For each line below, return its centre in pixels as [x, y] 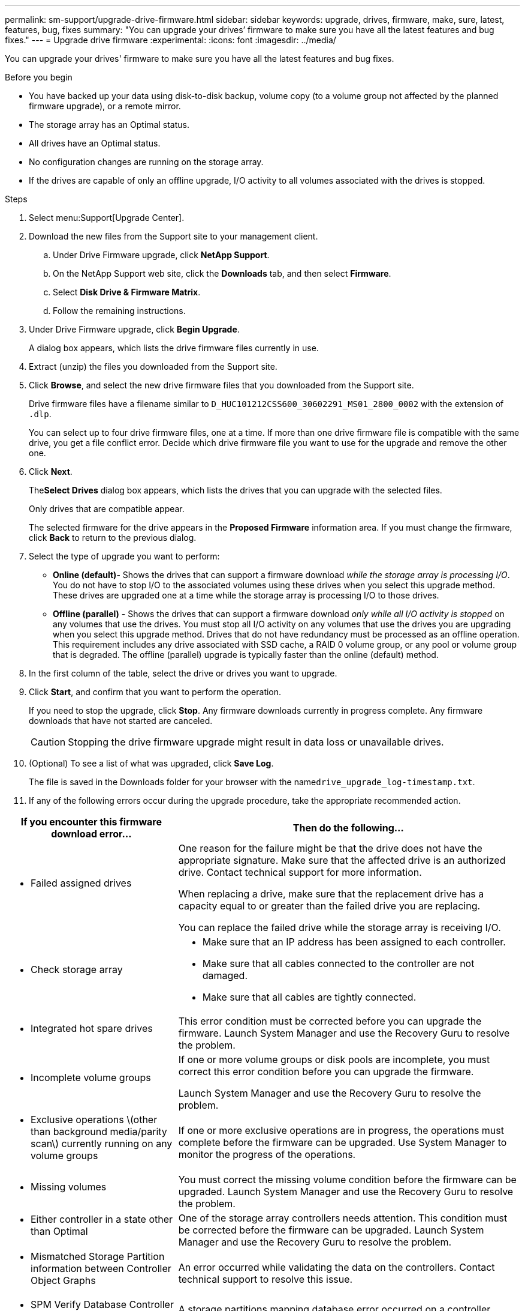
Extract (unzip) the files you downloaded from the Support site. [153, 366]
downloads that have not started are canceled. [121, 721]
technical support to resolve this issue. [265, 1279]
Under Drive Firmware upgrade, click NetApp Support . [161, 255]
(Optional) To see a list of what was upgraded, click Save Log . [151, 763]
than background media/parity [99, 1132]
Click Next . [51, 472]
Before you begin [39, 77]
